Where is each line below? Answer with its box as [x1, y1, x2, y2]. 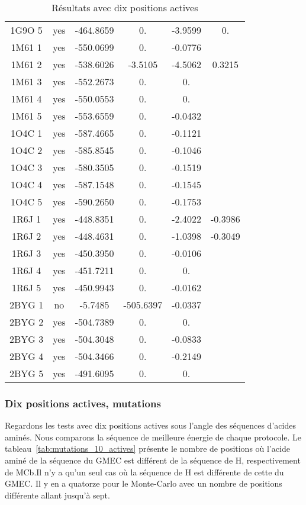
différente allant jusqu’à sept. [5, 488, 110, 501]
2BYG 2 [9, 315, 44, 329]
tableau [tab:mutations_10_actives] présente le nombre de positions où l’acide [5, 442, 290, 455]
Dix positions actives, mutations [5, 395, 161, 410]
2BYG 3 [9, 332, 44, 346]
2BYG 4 [9, 349, 44, 363]
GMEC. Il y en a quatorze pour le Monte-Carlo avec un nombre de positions [5, 477, 282, 490]
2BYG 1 [9, 298, 44, 311]
